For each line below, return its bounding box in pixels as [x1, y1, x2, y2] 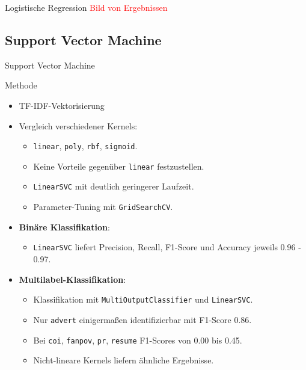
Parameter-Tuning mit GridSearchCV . [33, 200, 173, 213]
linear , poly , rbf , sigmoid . [33, 140, 138, 152]
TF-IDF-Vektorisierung [19, 99, 105, 111]
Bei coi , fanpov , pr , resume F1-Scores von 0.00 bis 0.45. [33, 333, 242, 346]
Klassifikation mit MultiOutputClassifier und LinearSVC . [33, 293, 253, 306]
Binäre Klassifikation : [19, 220, 110, 233]
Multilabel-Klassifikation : [19, 273, 126, 285]
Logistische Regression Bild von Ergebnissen [5, 1, 168, 13]
